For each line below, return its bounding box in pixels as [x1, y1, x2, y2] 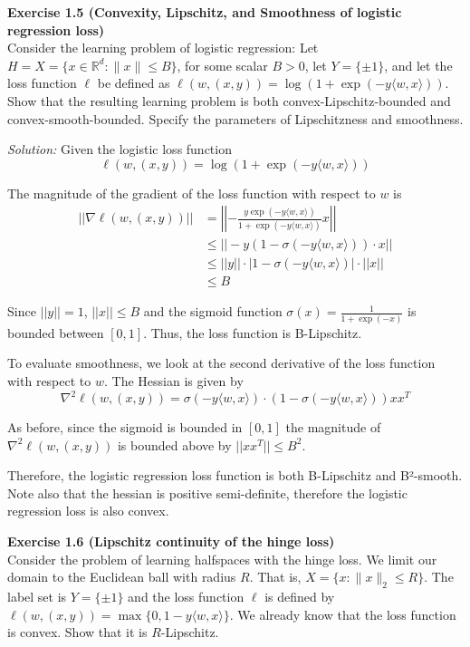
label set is [7, 587, 67, 606]
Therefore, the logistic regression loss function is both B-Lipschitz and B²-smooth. [7, 466, 463, 485]
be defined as [97, 73, 170, 92]
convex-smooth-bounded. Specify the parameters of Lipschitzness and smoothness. [7, 109, 464, 128]
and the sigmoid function [143, 302, 283, 321]
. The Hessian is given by [103, 371, 244, 390]
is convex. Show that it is [7, 623, 148, 642]
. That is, [249, 567, 302, 586]
